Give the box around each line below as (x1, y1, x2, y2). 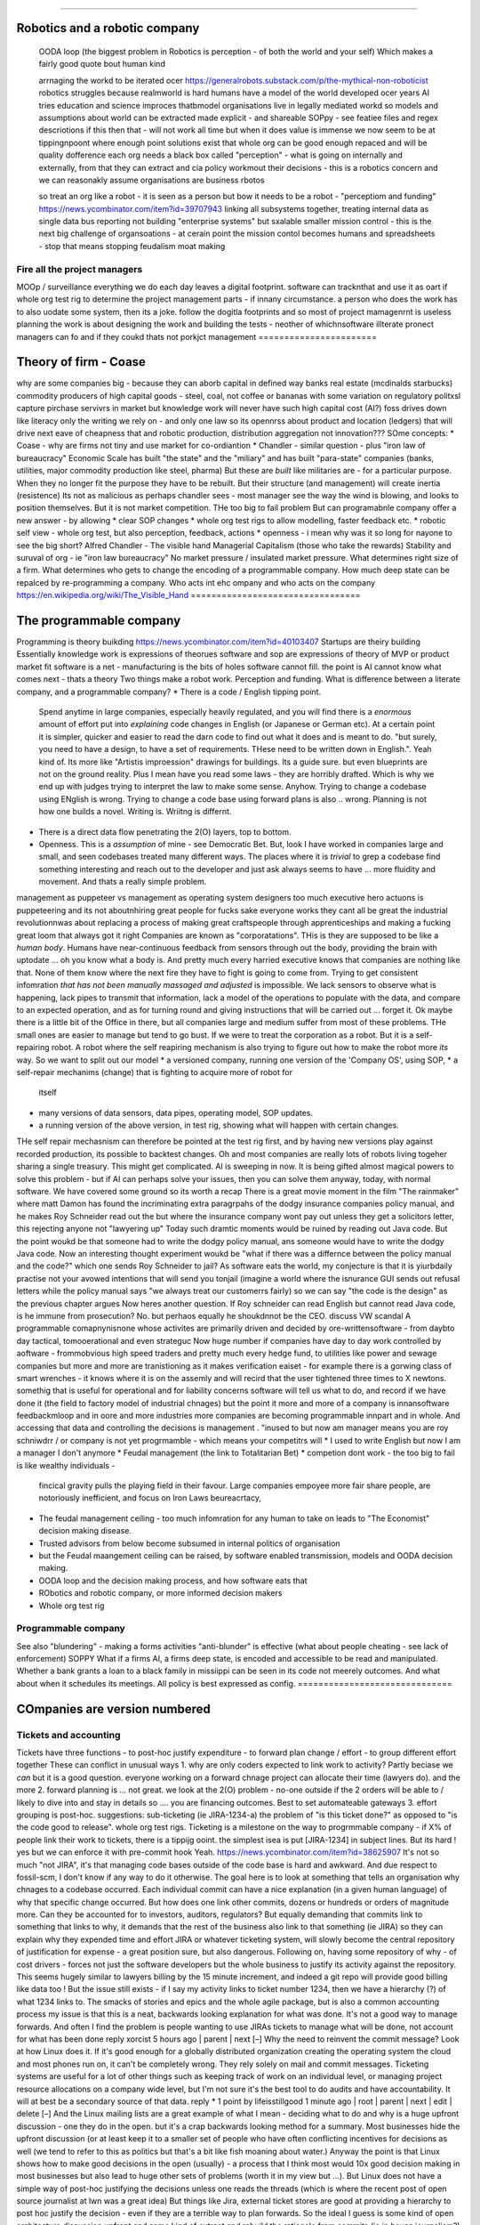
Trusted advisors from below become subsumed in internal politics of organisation (38, 1538, 341, 1549)
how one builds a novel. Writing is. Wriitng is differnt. (38, 806, 232, 817)
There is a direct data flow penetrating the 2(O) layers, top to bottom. (38, 826, 292, 837)
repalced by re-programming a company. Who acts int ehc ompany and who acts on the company (16, 577, 376, 587)
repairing (16, 1042, 50, 1053)
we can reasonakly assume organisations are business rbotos (38, 174, 266, 185)
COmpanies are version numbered (16, 1701, 211, 1717)
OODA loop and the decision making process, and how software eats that (38, 1575, 308, 1586)
